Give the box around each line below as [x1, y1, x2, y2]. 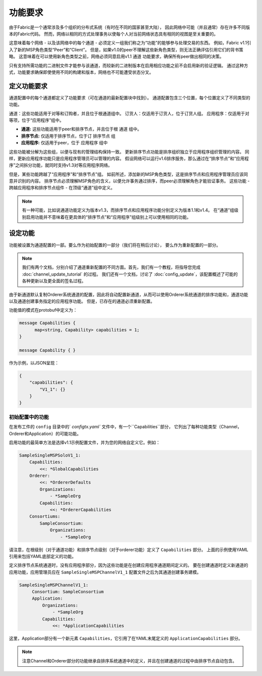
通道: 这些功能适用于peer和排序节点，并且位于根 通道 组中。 [21, 126, 142, 132]
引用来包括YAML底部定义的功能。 [9, 553, 76, 559]
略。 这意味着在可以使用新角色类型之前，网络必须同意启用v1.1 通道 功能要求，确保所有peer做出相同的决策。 [9, 53, 224, 59]
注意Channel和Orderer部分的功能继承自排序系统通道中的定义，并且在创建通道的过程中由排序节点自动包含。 [22, 658, 237, 663]
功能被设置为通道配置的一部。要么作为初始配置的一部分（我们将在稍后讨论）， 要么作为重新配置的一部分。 [9, 242, 221, 248]
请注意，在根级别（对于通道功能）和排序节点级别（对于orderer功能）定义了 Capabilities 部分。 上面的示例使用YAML [9, 547, 248, 553]
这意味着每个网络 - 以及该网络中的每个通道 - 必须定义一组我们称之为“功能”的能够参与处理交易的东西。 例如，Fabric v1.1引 [9, 40, 252, 46]
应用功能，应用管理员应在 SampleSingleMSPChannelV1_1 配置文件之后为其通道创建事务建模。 [9, 569, 201, 575]
